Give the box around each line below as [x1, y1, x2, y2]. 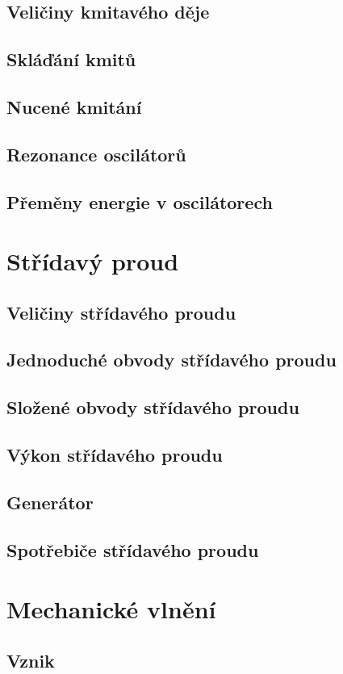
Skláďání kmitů [6, 47, 136, 72]
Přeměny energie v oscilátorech [6, 189, 273, 214]
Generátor [6, 489, 94, 514]
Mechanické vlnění [6, 592, 216, 626]
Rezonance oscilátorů [6, 141, 186, 166]
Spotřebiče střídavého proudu [6, 537, 259, 562]
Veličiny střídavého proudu [6, 299, 236, 324]
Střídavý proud [6, 245, 179, 278]
